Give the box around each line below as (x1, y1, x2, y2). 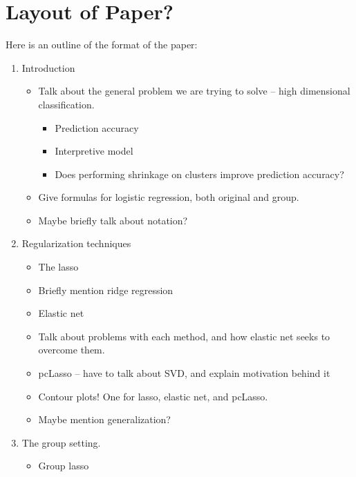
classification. (38, 97, 95, 111)
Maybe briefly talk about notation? (38, 213, 188, 227)
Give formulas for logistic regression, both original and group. (38, 190, 299, 204)
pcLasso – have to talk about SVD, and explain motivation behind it (38, 366, 330, 380)
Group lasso (38, 458, 89, 473)
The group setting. (21, 435, 101, 449)
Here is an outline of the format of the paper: (6, 37, 198, 52)
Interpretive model (55, 144, 133, 158)
